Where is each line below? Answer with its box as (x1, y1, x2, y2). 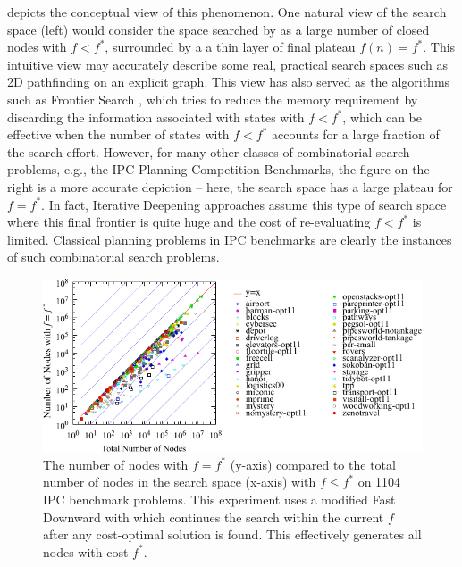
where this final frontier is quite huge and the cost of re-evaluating (7, 213, 371, 231)
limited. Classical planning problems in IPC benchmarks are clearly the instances (7, 229, 452, 248)
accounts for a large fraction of (272, 125, 440, 144)
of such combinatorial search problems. (7, 247, 220, 266)
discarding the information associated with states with (7, 107, 305, 126)
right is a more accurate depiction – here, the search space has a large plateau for (7, 177, 453, 196)
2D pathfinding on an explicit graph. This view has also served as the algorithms (7, 72, 450, 91)
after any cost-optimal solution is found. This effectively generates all (43, 525, 422, 544)
